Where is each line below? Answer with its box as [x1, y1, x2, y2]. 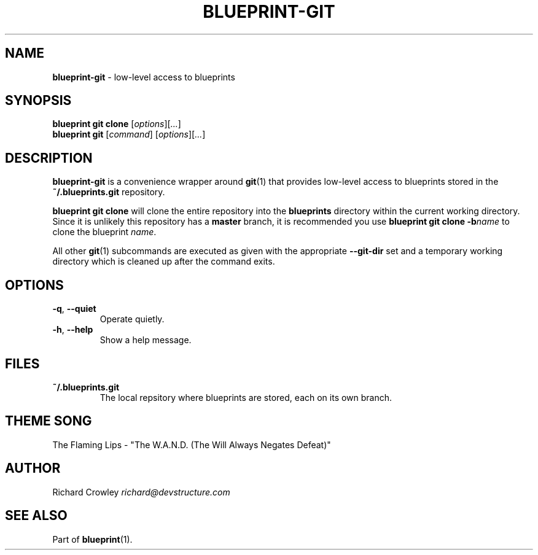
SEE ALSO [5, 508, 68, 524]
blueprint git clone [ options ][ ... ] [52, 118, 181, 130]
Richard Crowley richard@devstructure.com [52, 486, 230, 497]
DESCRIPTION [5, 150, 93, 166]
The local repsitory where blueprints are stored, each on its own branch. [99, 392, 392, 403]
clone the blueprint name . [52, 227, 157, 238]
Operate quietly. [99, 314, 165, 325]
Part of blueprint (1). [52, 534, 133, 545]
